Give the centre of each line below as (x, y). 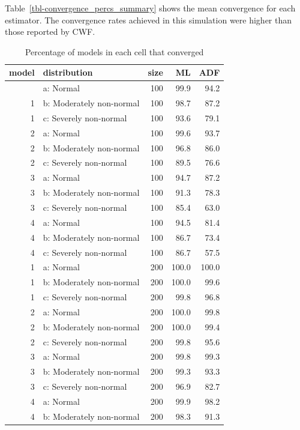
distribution (68, 72)
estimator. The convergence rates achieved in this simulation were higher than (148, 20)
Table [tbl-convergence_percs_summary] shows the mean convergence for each (150, 8)
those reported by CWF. (50, 32)
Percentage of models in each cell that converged (114, 51)
